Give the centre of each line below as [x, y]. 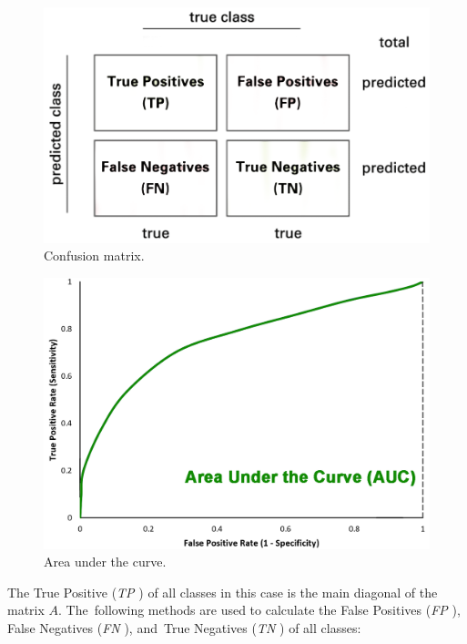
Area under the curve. [105, 562]
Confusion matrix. [94, 256]
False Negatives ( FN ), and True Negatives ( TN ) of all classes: [184, 627]
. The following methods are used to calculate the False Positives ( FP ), [259, 610]
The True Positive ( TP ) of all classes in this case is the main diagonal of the [223, 592]
